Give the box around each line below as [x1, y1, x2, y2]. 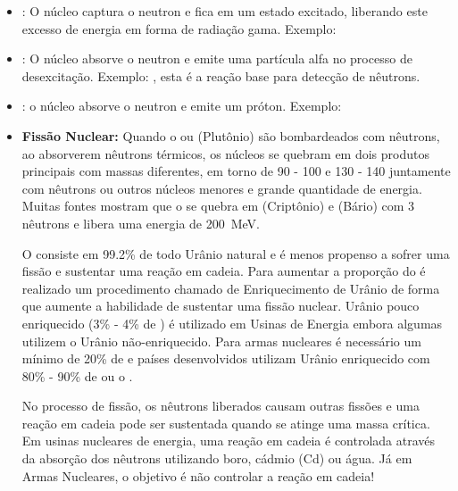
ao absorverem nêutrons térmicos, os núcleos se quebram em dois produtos [21, 144, 429, 162]
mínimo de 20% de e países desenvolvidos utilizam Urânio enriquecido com [21, 349, 430, 368]
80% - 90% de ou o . [21, 366, 133, 385]
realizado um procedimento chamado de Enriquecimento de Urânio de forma [21, 279, 440, 297]
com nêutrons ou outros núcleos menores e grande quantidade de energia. [21, 179, 422, 197]
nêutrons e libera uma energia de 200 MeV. [21, 213, 260, 232]
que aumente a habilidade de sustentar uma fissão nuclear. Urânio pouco [21, 296, 420, 315]
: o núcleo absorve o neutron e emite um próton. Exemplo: [21, 96, 342, 115]
